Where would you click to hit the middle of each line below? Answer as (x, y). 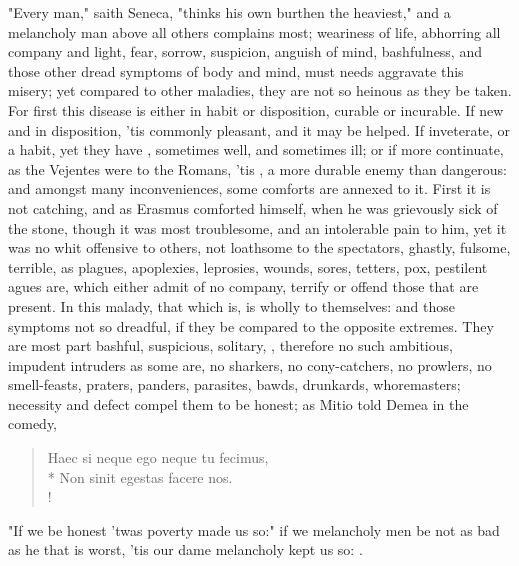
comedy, (32, 423)
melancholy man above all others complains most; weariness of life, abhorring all (254, 31)
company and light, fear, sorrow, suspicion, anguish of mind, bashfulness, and (245, 51)
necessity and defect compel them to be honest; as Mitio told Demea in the (238, 403)
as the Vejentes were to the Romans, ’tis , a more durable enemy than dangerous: (257, 168)
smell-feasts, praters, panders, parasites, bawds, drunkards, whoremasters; (234, 384)
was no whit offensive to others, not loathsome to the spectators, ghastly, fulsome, (259, 247)
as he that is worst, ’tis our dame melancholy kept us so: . (185, 549)
